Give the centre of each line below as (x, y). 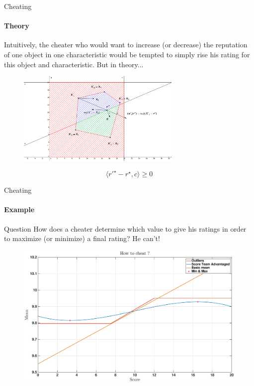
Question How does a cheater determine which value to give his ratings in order (125, 228)
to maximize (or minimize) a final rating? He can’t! (82, 238)
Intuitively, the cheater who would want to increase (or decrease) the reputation (126, 45)
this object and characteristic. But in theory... (74, 64)
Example (19, 209)
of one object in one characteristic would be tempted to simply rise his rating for (127, 54)
